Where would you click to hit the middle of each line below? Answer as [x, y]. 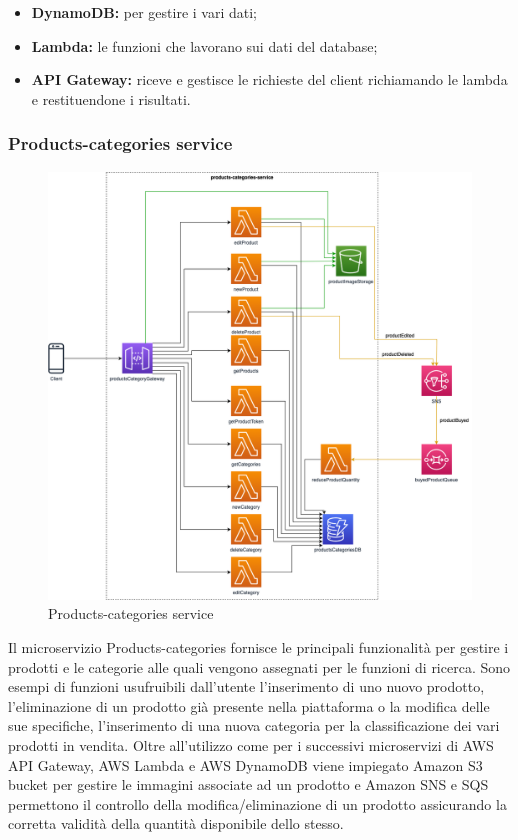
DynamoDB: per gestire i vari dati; [144, 12]
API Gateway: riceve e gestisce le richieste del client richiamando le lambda [269, 79]
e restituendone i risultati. [111, 98]
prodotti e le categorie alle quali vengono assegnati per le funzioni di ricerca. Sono [259, 666]
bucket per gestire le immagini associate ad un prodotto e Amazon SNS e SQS [248, 784]
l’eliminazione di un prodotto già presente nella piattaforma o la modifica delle [249, 705]
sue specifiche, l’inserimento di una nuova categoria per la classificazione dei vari [254, 725]
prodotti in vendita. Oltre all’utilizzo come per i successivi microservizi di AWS [251, 744]
